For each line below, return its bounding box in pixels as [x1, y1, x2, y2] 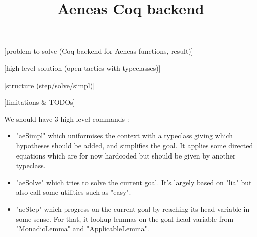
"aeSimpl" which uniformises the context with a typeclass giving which [16, 130, 233, 141]
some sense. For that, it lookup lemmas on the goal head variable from [16, 213, 234, 224]
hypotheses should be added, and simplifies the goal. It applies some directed [16, 140, 253, 150]
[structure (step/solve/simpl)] [4, 80, 95, 90]
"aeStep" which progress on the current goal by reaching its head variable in [16, 203, 250, 214]
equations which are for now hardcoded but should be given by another [16, 150, 236, 161]
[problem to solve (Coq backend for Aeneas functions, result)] [4, 46, 193, 56]
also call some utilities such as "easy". [16, 187, 131, 197]
